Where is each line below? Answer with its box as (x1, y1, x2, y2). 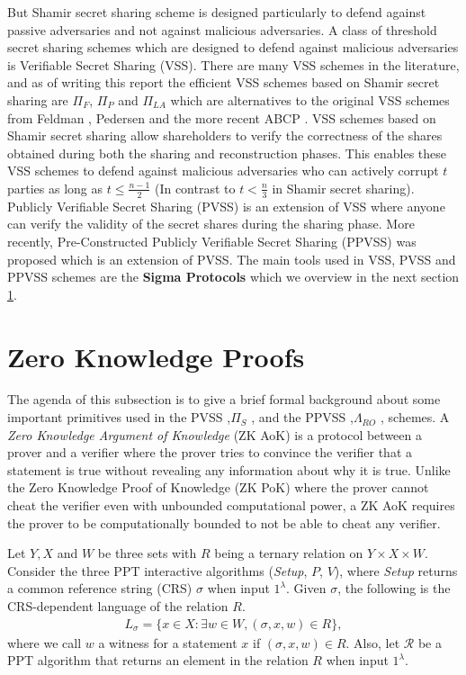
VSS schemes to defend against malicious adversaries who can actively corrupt (7, 161, 439, 180)
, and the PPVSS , (251, 408, 354, 427)
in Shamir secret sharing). (272, 178, 415, 197)
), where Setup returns (334, 561, 458, 580)
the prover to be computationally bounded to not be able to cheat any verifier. (7, 513, 441, 532)
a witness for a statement (98, 633, 237, 652)
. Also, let (345, 633, 400, 652)
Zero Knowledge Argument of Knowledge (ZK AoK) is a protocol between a (7, 425, 422, 444)
